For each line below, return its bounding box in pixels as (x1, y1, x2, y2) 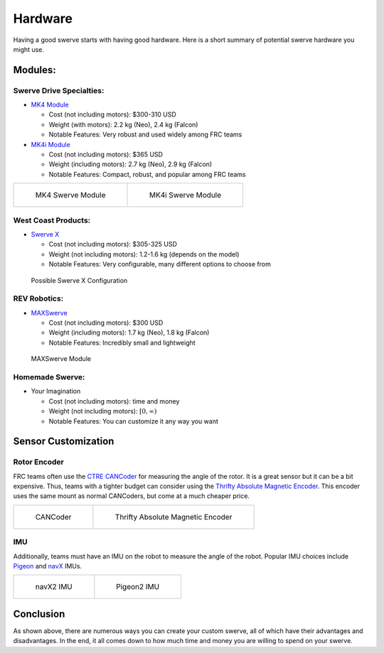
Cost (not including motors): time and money (48, 396, 180, 405)
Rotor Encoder (13, 457, 64, 467)
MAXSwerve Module (31, 355, 92, 363)
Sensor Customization (13, 436, 114, 448)
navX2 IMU (35, 582, 73, 592)
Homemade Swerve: (13, 372, 85, 382)
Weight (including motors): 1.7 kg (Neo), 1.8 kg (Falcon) (48, 328, 210, 337)
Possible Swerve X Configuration (31, 276, 128, 284)
